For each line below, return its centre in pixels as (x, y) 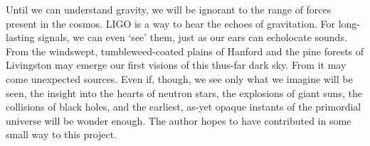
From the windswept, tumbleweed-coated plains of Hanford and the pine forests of (185, 51)
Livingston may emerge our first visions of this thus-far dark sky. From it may (176, 65)
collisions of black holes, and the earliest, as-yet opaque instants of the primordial (184, 107)
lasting (20, 37)
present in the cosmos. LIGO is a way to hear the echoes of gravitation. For (170, 23)
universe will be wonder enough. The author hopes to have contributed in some (179, 120)
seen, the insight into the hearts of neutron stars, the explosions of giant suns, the (184, 92)
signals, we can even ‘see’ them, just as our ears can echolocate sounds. (192, 37)
